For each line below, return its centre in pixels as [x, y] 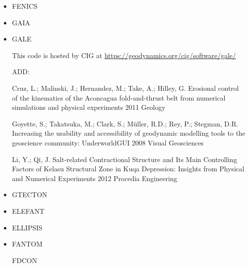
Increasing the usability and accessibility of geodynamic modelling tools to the [129, 133]
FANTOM [27, 244]
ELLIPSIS [27, 227]
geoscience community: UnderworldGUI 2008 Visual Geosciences [108, 142]
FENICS [25, 6]
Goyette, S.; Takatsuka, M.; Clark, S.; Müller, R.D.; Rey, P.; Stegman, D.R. [125, 123]
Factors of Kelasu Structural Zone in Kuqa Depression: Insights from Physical [128, 169]
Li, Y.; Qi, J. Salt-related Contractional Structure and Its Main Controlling [124, 159]
